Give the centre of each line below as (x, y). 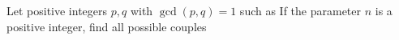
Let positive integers (57, 10)
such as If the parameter (300, 10)
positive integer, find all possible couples (107, 26)
